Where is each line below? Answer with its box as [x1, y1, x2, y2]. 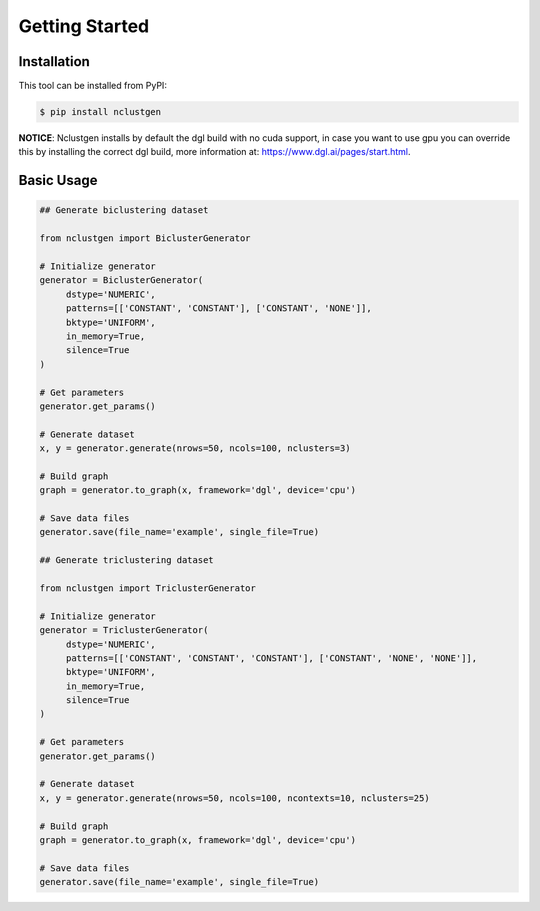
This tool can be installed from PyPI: [18, 80, 167, 92]
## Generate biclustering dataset [39, 205, 209, 216]
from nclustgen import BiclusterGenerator [39, 233, 251, 244]
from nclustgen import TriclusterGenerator [39, 582, 257, 594]
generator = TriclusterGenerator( [39, 625, 209, 636]
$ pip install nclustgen [39, 106, 162, 118]
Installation [18, 53, 90, 70]
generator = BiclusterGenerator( [39, 275, 204, 286]
